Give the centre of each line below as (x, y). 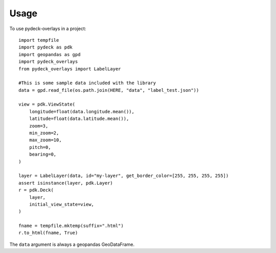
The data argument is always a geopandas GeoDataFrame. (72, 244)
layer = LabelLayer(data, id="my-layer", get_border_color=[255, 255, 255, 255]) (124, 176)
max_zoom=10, (45, 140)
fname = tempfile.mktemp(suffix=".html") (71, 226)
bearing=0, (43, 155)
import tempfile (39, 40)
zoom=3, (39, 126)
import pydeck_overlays (48, 62)
